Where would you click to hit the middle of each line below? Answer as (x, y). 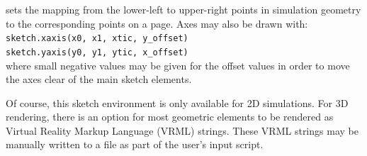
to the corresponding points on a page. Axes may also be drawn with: (157, 23)
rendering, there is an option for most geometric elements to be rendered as (170, 117)
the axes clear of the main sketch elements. (99, 79)
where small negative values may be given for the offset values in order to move (178, 65)
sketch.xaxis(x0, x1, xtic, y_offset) (97, 39)
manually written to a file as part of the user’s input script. (135, 144)
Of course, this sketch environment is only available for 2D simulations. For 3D (177, 102)
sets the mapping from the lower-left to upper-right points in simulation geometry (183, 9)
